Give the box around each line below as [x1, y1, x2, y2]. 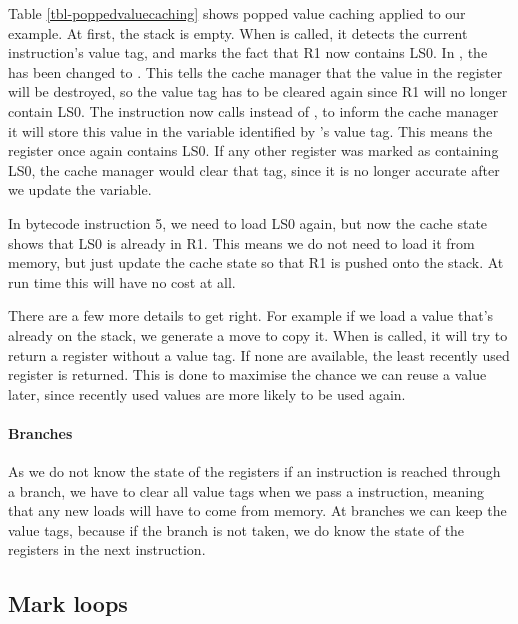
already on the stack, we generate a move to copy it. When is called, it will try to [8, 324, 508, 345]
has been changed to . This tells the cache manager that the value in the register [8, 61, 503, 82]
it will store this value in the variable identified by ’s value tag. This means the [8, 120, 493, 141]
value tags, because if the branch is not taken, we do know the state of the [8, 519, 465, 540]
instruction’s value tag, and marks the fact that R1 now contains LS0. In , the [8, 42, 488, 63]
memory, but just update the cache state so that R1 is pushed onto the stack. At [8, 252, 504, 273]
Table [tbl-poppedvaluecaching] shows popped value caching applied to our [8, 3, 466, 23]
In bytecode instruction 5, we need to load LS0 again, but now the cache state [8, 212, 488, 233]
